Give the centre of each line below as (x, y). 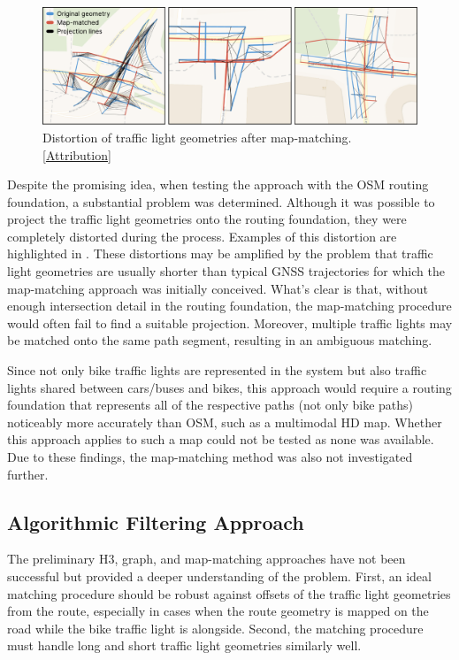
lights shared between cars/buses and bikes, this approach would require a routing (229, 387)
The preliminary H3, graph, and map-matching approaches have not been (207, 559)
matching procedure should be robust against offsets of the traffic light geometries (229, 593)
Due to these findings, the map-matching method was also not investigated (210, 457)
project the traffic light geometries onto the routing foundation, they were (207, 219)
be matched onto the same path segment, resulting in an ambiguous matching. (220, 340)
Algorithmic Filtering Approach (156, 522)
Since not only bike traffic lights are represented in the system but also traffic (217, 370)
